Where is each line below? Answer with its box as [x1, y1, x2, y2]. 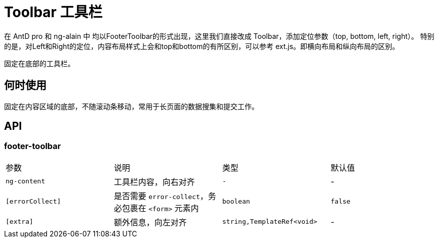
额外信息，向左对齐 [114, 217, 187, 227]
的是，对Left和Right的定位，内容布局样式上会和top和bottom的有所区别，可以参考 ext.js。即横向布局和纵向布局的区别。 [4, 41, 400, 51]
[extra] [6, 218, 33, 226]
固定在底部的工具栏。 [4, 59, 75, 68]
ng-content [6, 177, 45, 185]
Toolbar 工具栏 [4, 4, 103, 21]
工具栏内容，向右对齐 [114, 176, 195, 187]
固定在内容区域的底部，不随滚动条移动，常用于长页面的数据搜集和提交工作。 [4, 102, 259, 111]
